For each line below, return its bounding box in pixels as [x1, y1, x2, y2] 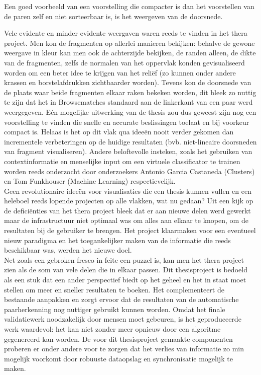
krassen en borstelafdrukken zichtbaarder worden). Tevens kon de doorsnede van [4, 77, 251, 88]
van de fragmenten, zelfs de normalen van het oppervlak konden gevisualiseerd [4, 57, 245, 67]
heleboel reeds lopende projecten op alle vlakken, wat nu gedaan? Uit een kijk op [4, 195, 253, 206]
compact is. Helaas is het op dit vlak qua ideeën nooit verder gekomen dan [4, 126, 234, 137]
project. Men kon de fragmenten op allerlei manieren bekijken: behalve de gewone [4, 37, 255, 48]
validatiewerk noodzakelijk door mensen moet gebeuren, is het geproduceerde [4, 314, 241, 324]
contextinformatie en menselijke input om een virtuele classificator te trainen [4, 156, 240, 166]
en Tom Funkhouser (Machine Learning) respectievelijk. [4, 176, 176, 186]
